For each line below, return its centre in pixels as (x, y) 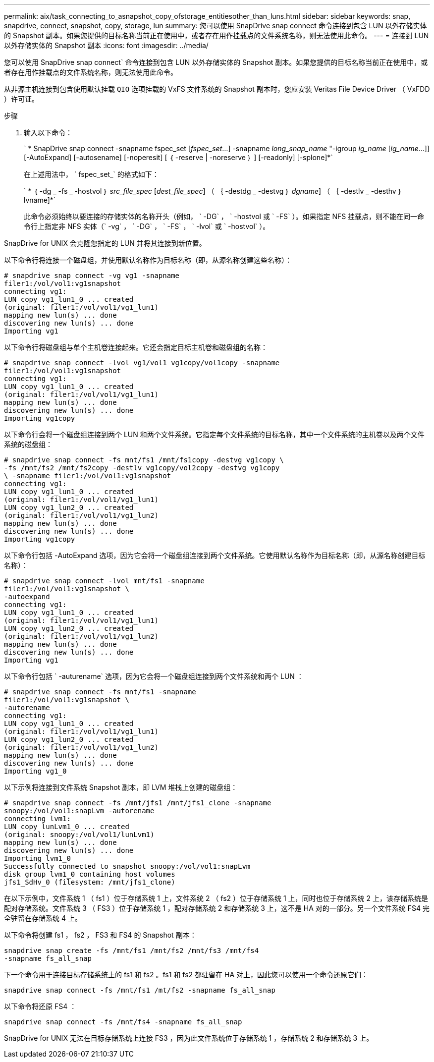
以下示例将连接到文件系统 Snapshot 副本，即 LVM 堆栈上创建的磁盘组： (121, 787)
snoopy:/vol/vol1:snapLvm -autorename (79, 811)
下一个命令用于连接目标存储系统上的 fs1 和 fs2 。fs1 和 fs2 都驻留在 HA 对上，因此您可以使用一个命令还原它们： (186, 975)
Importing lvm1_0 (37, 858)
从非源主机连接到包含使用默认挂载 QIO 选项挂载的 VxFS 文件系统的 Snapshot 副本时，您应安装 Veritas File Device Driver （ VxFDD (217, 89)
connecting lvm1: (37, 819)
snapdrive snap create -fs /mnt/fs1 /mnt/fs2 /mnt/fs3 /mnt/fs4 (132, 950)
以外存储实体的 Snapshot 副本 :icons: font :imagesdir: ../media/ (106, 45)
